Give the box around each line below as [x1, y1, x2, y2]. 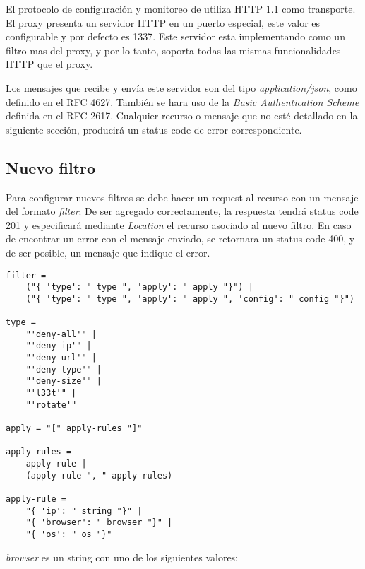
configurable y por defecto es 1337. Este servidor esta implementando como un [6, 29, 345, 44]
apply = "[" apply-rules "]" [6, 423, 143, 434]
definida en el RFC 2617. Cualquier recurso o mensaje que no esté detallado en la [6, 108, 358, 123]
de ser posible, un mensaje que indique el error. [6, 245, 210, 259]
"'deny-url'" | [25, 353, 97, 363]
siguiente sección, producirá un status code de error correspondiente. [6, 122, 302, 136]
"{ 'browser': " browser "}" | [25, 517, 173, 528]
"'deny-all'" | [25, 329, 97, 339]
